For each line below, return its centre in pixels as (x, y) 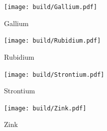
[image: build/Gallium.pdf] (51, 7)
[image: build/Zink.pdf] (45, 108)
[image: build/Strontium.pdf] (54, 75)
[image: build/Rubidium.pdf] (52, 41)
